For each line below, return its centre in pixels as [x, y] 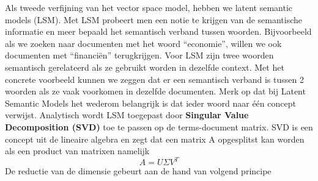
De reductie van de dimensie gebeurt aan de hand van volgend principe [138, 171]
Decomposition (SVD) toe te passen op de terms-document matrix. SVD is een [159, 126]
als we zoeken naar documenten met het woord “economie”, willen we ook [143, 43]
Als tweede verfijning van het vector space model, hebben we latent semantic [149, 7]
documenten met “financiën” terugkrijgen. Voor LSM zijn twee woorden [139, 55]
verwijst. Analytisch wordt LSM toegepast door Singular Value [127, 115]
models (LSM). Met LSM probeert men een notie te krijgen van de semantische [154, 19]
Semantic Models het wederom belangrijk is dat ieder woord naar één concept [150, 103]
